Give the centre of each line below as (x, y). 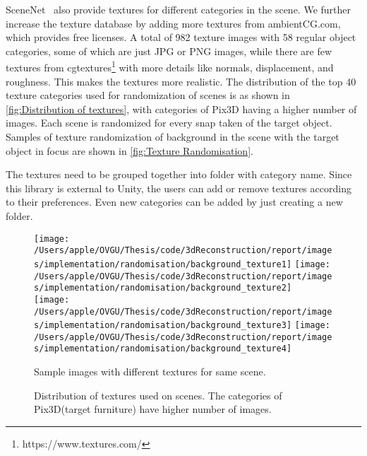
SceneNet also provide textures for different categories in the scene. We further (179, 9)
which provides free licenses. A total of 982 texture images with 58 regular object (181, 37)
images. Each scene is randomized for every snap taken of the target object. (169, 123)
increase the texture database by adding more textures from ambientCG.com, (173, 23)
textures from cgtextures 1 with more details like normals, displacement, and (170, 66)
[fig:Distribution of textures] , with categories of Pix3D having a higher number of (181, 109)
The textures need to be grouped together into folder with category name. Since (179, 174)
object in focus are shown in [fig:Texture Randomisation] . (130, 150)
